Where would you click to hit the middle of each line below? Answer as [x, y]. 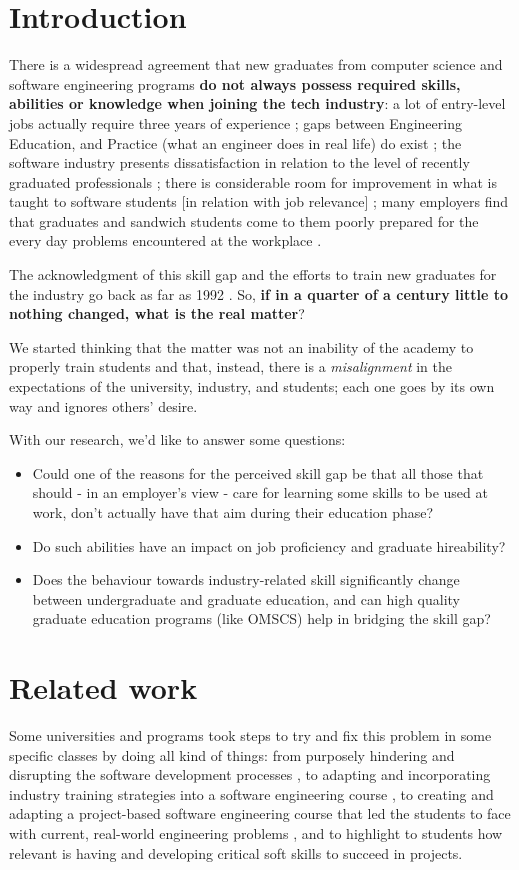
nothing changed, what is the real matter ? [157, 313]
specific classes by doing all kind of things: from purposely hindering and [232, 754]
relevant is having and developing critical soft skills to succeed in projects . [236, 852]
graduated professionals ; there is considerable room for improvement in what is [253, 181]
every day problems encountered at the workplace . [165, 240]
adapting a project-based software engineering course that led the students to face [260, 813]
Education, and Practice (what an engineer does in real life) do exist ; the [235, 142]
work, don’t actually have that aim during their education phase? [233, 512]
